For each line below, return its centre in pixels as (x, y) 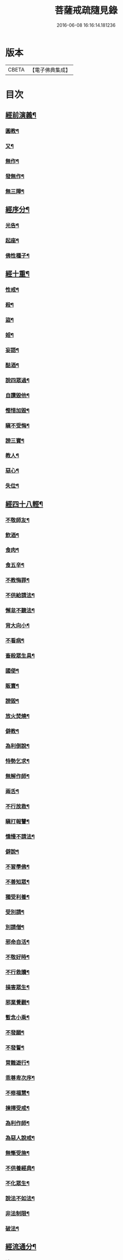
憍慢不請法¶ (20, 837)
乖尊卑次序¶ (20, 1078)
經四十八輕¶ (24, 504)
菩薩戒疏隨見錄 (86, 11)
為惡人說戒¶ (20, 1138)
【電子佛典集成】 (50, 70)
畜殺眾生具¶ (20, 655)
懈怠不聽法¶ (20, 611)
